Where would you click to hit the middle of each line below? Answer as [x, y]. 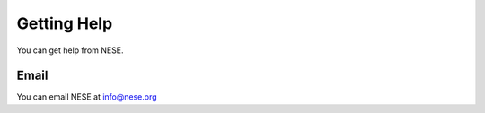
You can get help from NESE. [71, 50]
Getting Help [65, 23]
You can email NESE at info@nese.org [87, 97]
